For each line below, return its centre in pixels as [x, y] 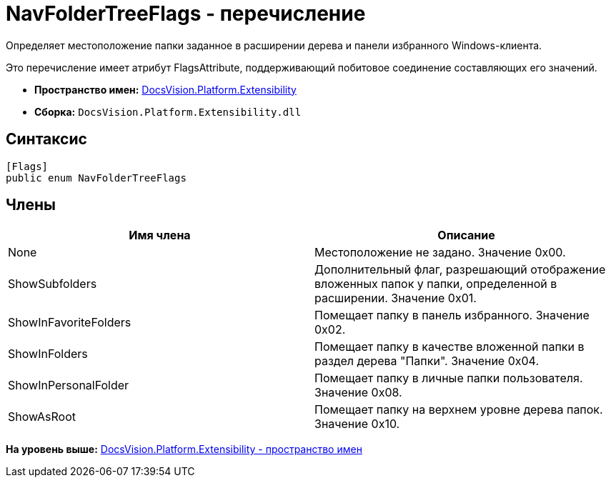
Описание [466, 235]
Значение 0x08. [358, 393]
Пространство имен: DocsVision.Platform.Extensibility [165, 89]
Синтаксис [46, 139]
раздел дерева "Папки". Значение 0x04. [427, 361]
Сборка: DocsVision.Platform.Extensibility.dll [168, 111]
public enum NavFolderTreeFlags [96, 178]
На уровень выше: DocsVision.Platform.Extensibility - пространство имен [184, 449]
